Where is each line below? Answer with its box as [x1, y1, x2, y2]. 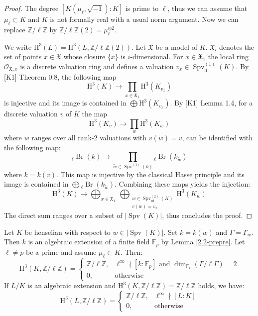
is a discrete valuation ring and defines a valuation [20, 61, 174, 71]
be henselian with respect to [24, 226, 111, 237]
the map [82, 108, 108, 119]
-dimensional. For [130, 51, 183, 62]
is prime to [125, 3, 159, 13]
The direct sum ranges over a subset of [4, 210, 123, 220]
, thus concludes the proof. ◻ [162, 210, 253, 220]
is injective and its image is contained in [4, 98, 127, 108]
